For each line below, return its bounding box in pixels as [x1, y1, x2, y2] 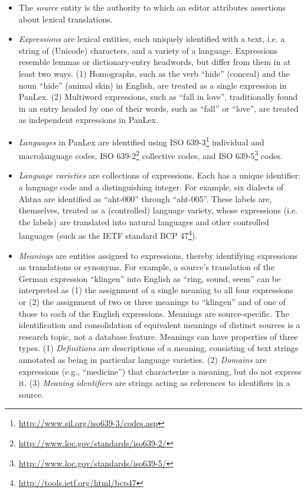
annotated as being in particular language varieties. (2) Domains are [18, 353, 267, 365]
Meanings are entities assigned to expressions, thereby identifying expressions [18, 249, 298, 261]
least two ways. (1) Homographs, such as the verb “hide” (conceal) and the [18, 67, 290, 79]
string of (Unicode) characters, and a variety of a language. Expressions [18, 44, 278, 56]
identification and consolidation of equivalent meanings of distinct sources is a [18, 319, 301, 331]
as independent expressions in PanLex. [18, 113, 158, 126]
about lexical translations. [18, 12, 113, 25]
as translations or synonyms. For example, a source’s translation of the [18, 261, 275, 273]
